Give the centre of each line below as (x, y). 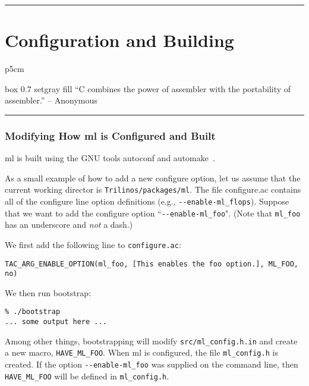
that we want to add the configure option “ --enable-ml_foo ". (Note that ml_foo (153, 213)
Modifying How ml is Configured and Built (110, 135)
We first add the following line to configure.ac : (93, 244)
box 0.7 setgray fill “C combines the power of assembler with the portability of (148, 88)
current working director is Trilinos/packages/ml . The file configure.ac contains (153, 189)
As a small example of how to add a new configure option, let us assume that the (153, 178)
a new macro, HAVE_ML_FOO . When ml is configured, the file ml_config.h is (141, 352)
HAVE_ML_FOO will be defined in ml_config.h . (87, 376)
